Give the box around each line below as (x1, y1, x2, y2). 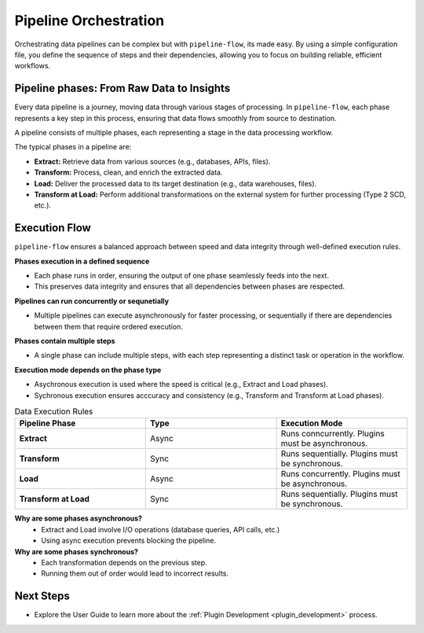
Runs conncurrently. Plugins (280, 429, 385, 440)
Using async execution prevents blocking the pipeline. (41, 535, 216, 546)
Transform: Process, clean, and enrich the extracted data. (34, 167, 223, 177)
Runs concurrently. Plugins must (280, 469, 400, 480)
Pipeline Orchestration (14, 12, 165, 29)
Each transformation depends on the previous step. (41, 558, 207, 567)
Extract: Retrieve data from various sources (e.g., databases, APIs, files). (34, 156, 271, 166)
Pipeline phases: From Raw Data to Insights (14, 82, 231, 95)
